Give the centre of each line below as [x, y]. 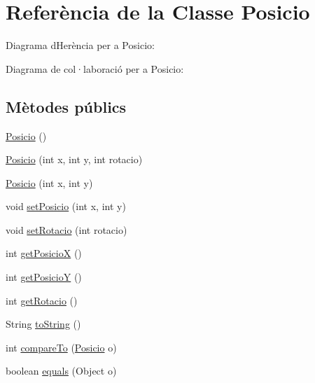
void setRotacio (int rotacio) [66, 229]
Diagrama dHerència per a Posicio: [80, 45]
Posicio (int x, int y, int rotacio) [74, 159]
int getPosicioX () [44, 253]
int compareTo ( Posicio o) [61, 347]
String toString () [43, 324]
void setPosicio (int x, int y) [66, 206]
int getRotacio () [42, 300]
